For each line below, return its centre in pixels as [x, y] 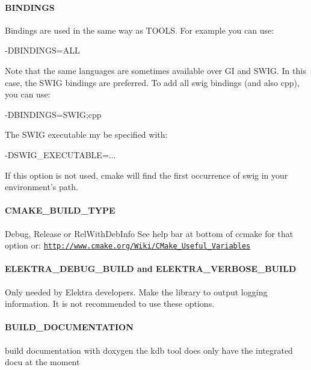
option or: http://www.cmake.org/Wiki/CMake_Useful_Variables [128, 245]
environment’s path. [42, 187]
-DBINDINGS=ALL [42, 50]
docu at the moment [42, 362]
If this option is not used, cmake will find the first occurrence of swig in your [146, 175]
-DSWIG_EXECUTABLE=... [60, 154]
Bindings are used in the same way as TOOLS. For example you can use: [140, 30]
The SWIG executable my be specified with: [86, 134]
